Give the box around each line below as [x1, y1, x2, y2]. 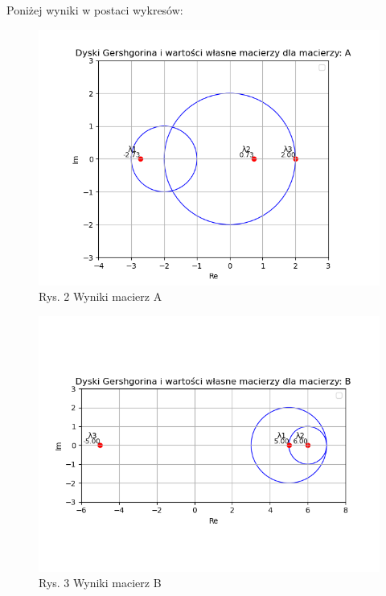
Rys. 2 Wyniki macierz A [39, 288, 162, 305]
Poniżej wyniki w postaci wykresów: [6, 2, 183, 18]
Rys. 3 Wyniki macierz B [39, 574, 162, 591]
